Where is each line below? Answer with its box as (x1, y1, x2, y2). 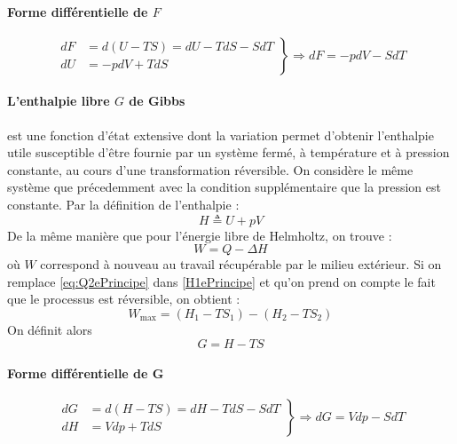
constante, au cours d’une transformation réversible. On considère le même (7, 160, 414, 178)
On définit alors (7, 320, 92, 338)
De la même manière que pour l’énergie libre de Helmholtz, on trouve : (7, 226, 392, 244)
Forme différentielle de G (7, 364, 164, 383)
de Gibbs (129, 91, 185, 110)
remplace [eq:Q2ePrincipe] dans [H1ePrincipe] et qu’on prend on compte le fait (7, 272, 436, 290)
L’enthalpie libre (7, 91, 110, 110)
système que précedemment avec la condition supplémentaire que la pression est (7, 178, 441, 196)
